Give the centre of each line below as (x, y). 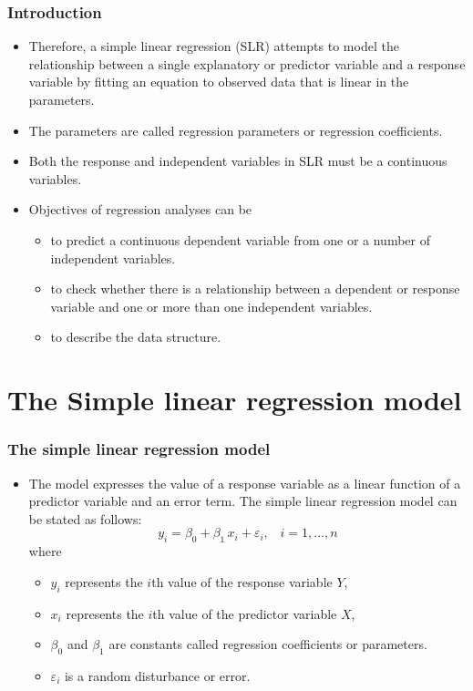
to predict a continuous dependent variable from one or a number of (240, 239)
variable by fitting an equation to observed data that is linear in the (219, 82)
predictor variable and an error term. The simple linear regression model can (243, 501)
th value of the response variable (242, 581)
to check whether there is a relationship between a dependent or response (255, 289)
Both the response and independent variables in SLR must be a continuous (238, 161)
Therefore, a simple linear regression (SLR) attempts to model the (214, 46)
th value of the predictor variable (245, 613)
